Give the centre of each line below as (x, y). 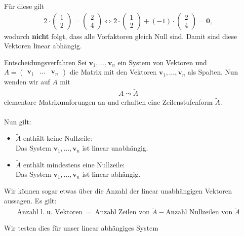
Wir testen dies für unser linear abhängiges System (81, 227)
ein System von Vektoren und (162, 62)
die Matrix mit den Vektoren (113, 72)
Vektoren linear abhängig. (43, 46)
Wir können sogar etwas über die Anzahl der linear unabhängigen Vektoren (118, 191)
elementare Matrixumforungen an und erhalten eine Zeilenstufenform (108, 102)
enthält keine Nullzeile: (58, 138)
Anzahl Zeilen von (122, 213)
